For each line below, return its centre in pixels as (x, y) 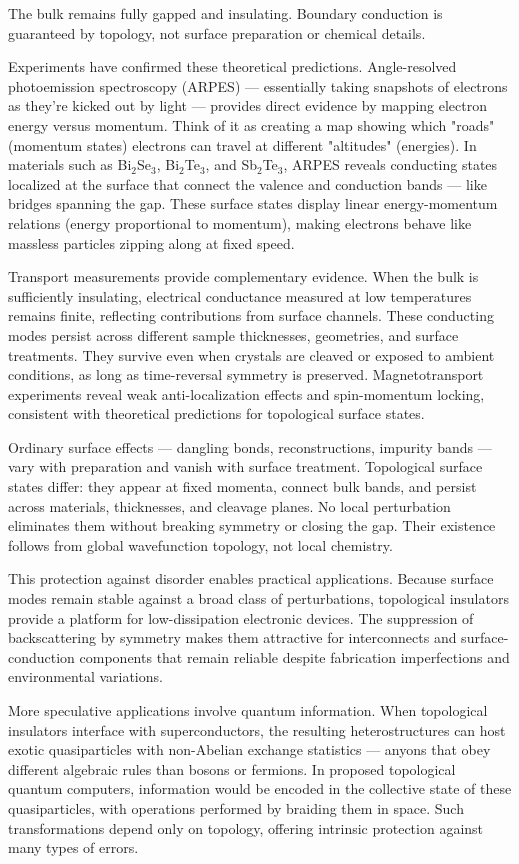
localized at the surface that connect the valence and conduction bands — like (247, 183)
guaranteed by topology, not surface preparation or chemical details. (217, 32)
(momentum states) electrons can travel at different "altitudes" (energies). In (242, 144)
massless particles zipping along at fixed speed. (151, 242)
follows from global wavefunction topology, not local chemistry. (200, 544)
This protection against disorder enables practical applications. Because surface (251, 578)
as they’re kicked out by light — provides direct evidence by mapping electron (248, 105)
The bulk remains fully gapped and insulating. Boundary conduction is (225, 13)
